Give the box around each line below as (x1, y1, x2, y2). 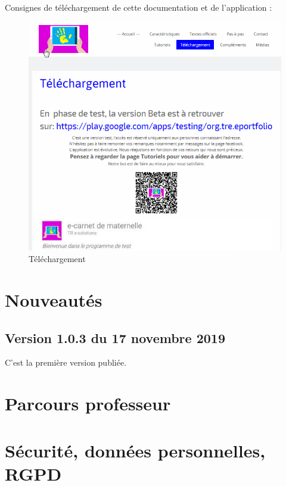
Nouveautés (5, 288, 102, 311)
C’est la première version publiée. (5, 356, 127, 369)
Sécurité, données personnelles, (5, 438, 266, 462)
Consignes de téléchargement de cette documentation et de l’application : (5, 1, 272, 13)
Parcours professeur (5, 391, 171, 416)
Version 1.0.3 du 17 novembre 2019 (5, 328, 225, 347)
